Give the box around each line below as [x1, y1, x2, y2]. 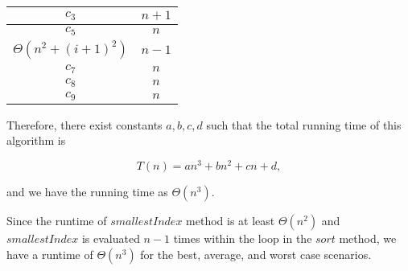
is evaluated [81, 230, 140, 247]
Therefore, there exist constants [6, 116, 163, 133]
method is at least [186, 212, 275, 229]
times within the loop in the [173, 230, 312, 247]
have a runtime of [6, 245, 93, 262]
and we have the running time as [6, 183, 168, 200]
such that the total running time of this [206, 116, 402, 133]
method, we [339, 230, 397, 247]
